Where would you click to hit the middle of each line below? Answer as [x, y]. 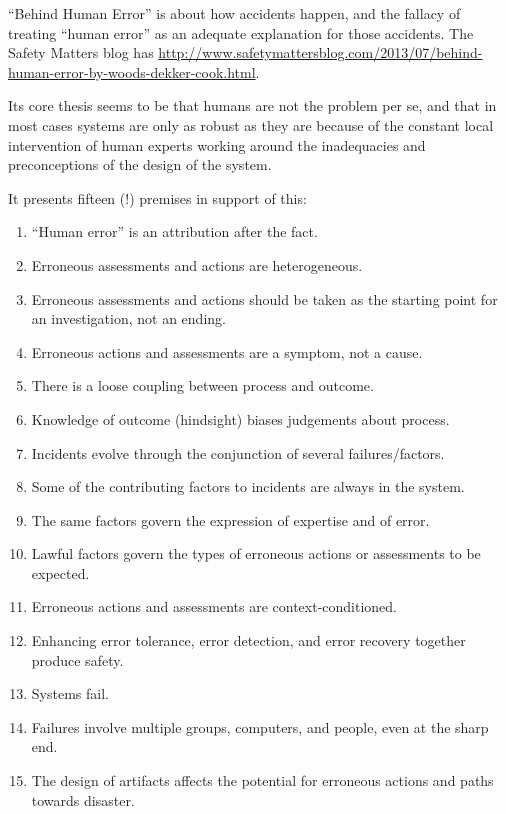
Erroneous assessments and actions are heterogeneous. [197, 264]
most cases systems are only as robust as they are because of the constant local [251, 124]
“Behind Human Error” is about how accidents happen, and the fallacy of [234, 13]
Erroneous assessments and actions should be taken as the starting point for [264, 298]
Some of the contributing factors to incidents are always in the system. [248, 486]
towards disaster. [83, 799]
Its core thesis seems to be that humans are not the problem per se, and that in [252, 105]
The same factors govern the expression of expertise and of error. [230, 519]
